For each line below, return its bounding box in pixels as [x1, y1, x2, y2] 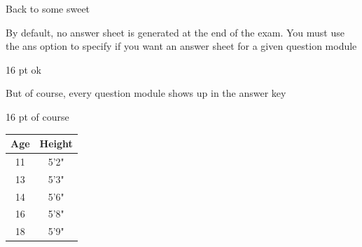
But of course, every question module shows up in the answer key [6, 86, 286, 100]
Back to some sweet [6, 1, 90, 15]
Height [39, 136, 73, 151]
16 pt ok [6, 62, 41, 76]
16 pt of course [6, 109, 69, 123]
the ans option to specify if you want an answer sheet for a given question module [6, 39, 357, 53]
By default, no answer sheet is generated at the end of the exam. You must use [6, 25, 344, 39]
